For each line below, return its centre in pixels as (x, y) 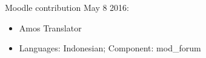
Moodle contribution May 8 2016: (67, 7)
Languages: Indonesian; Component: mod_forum (110, 48)
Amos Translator (50, 27)
